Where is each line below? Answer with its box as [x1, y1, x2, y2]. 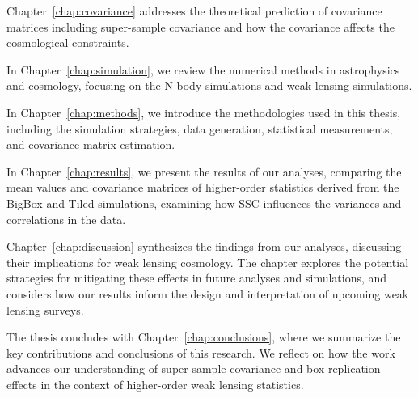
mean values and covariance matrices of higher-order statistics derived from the [6, 179, 399, 196]
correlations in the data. [6, 210, 126, 227]
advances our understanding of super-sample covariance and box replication [6, 360, 381, 377]
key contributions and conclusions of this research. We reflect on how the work [6, 344, 395, 361]
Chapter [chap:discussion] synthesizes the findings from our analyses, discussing [6, 238, 402, 255]
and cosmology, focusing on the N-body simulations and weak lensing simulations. [6, 77, 412, 94]
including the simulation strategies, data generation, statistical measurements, [6, 120, 393, 137]
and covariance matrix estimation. [6, 136, 175, 153]
